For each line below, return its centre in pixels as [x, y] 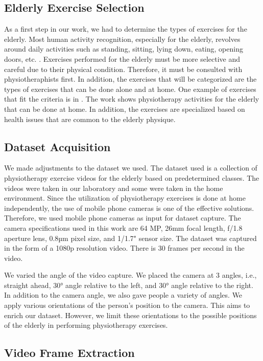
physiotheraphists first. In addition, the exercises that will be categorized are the [130, 79]
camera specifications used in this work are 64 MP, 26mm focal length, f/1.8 [123, 227]
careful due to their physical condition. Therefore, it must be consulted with [123, 69]
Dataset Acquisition [57, 146]
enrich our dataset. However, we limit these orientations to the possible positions [130, 315]
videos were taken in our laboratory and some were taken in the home [114, 188]
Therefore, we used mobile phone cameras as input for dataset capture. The [123, 218]
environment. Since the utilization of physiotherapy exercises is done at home [125, 198]
